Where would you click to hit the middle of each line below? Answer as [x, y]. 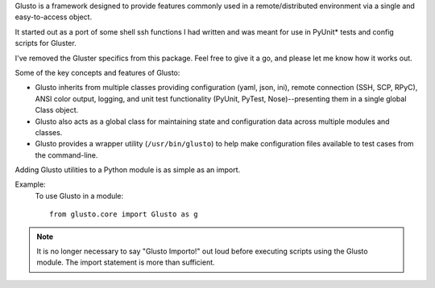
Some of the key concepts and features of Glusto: [97, 72]
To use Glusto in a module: [79, 195]
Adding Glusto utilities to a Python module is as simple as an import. [128, 170]
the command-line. [66, 155]
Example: [30, 184]
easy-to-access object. [54, 17]
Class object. [57, 110]
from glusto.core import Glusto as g [124, 214]
